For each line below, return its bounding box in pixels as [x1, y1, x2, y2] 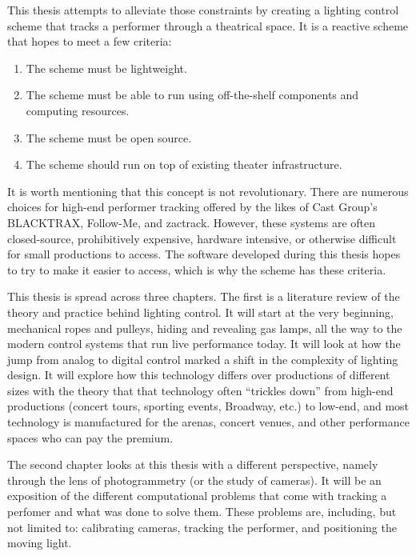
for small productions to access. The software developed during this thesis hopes [7, 246, 401, 262]
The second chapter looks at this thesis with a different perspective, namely [7, 456, 378, 473]
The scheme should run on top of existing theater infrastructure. [26, 156, 342, 173]
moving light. [7, 534, 72, 551]
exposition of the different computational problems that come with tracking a [7, 487, 387, 504]
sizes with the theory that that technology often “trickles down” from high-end [7, 382, 394, 398]
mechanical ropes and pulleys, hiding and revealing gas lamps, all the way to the [7, 319, 402, 336]
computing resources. [26, 102, 130, 118]
